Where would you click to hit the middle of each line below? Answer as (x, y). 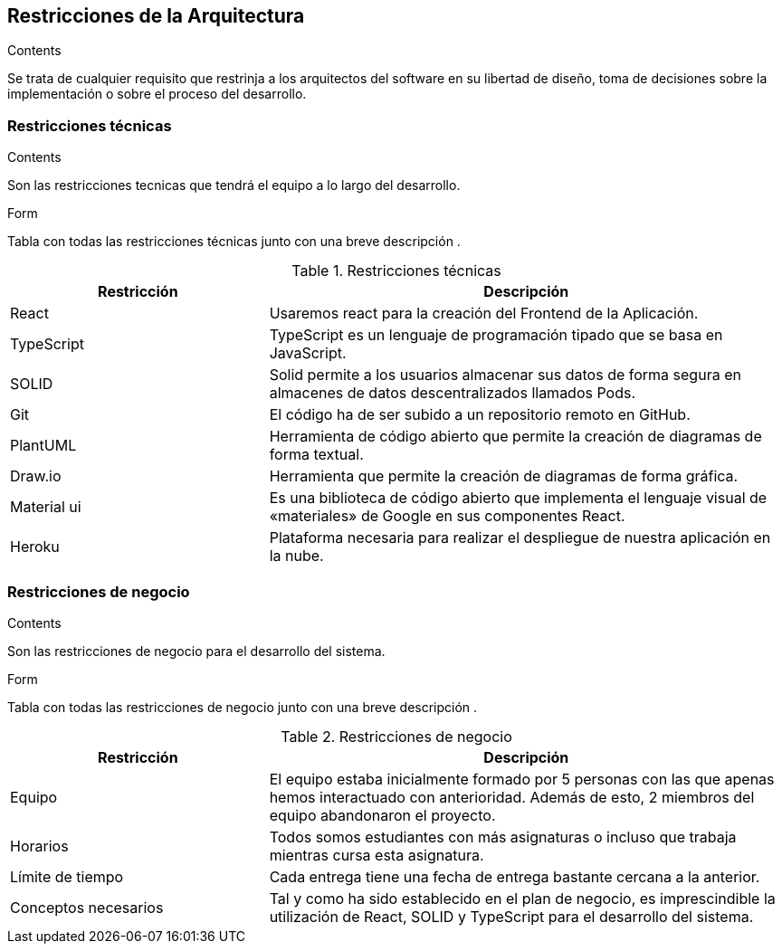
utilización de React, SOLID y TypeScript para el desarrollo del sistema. (511, 916)
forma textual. (316, 455)
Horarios (39, 846)
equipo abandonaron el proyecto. (382, 815)
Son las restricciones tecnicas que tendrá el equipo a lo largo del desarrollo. (234, 185)
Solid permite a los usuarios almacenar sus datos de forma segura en (505, 375)
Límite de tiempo (67, 876)
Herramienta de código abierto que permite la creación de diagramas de (515, 437)
